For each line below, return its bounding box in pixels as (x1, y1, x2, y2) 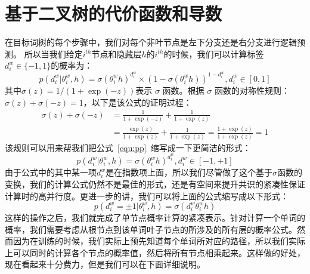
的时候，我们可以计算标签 (163, 47, 264, 60)
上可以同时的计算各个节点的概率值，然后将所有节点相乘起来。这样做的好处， (5, 246, 305, 258)
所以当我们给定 (24, 47, 83, 60)
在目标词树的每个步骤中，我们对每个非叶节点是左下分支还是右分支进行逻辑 (5, 36, 297, 48)
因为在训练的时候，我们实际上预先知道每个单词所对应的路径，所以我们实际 (13, 235, 305, 247)
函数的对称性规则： (214, 84, 290, 96)
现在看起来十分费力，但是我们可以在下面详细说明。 (5, 258, 205, 270)
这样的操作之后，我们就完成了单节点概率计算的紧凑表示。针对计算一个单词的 (5, 211, 305, 224)
